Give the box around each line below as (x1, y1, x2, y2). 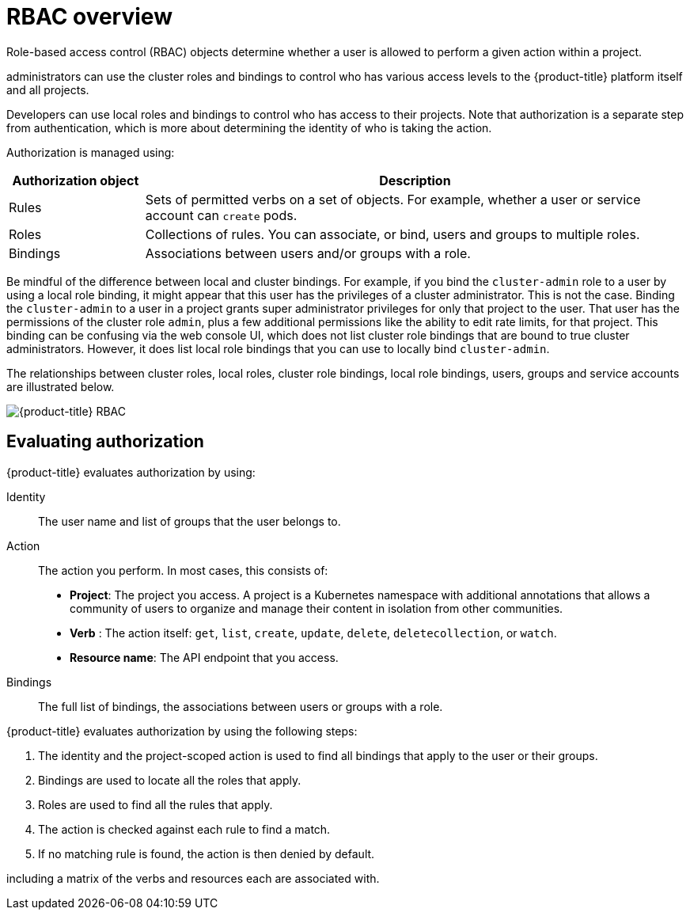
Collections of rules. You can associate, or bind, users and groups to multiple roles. (145, 226, 640, 242)
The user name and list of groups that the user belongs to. (38, 514, 341, 528)
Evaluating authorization (6, 431, 204, 452)
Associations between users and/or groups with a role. (145, 245, 471, 261)
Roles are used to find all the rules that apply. (38, 797, 273, 811)
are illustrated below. (6, 379, 115, 393)
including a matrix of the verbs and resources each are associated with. (6, 871, 380, 885)
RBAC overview (6, 3, 172, 30)
